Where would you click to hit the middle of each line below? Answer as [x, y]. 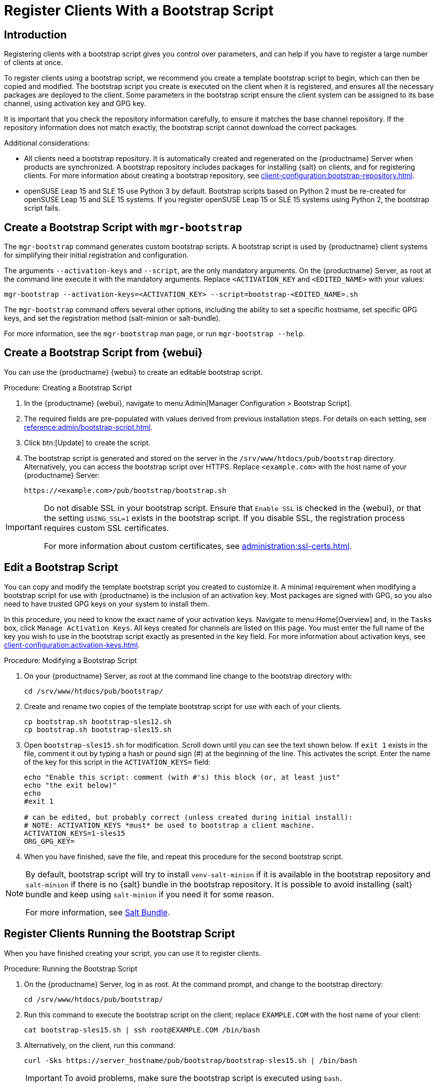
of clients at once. [33, 63]
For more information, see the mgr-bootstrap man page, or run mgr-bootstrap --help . [154, 334]
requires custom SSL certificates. [106, 528]
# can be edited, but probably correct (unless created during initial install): [188, 817]
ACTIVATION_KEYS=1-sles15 [75, 833]
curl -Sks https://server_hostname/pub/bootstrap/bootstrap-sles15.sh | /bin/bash [190, 1060]
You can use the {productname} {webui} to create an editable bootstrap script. [133, 372]
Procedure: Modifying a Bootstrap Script [70, 660]
